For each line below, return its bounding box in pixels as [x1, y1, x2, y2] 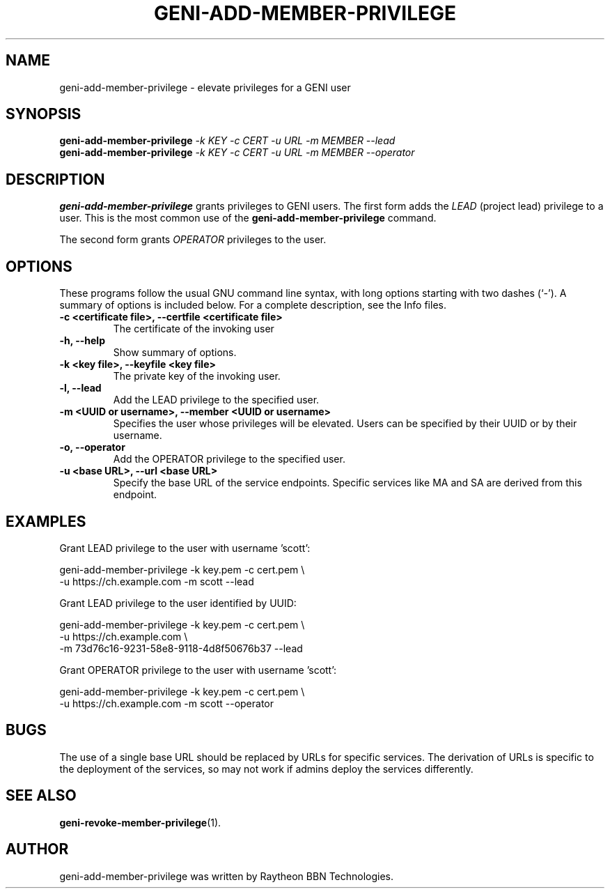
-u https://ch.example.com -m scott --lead [59, 575, 254, 587]
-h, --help [59, 334, 105, 347]
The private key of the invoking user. [113, 370, 281, 383]
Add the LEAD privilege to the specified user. [113, 394, 320, 406]
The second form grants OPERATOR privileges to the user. [59, 233, 327, 246]
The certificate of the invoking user [113, 323, 274, 335]
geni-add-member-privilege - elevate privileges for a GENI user [59, 81, 351, 93]
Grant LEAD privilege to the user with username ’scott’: [59, 541, 311, 554]
